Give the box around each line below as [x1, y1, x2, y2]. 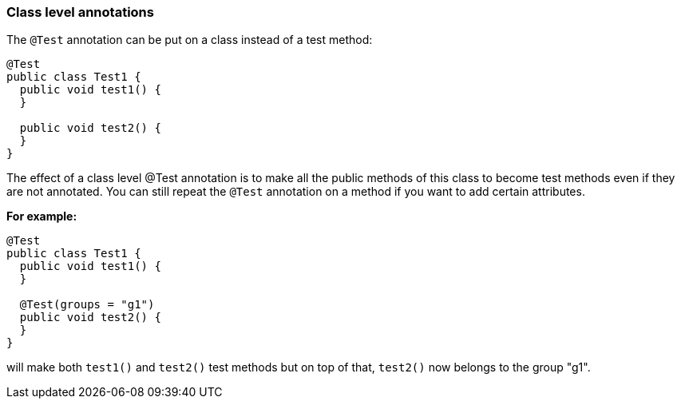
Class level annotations [6, 4, 154, 20]
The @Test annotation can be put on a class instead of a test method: [6, 33, 373, 47]
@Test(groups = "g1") [19, 298, 155, 312]
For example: [6, 209, 77, 224]
